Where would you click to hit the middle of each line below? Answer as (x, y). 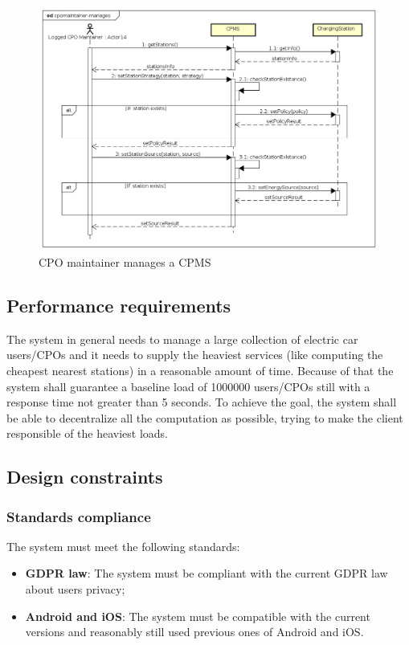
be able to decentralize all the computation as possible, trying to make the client (205, 417)
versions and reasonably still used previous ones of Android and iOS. (194, 632)
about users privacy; (75, 589)
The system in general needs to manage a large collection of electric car (182, 339)
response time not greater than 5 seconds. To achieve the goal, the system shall (202, 402)
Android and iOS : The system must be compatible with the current (198, 616)
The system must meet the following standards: (123, 546)
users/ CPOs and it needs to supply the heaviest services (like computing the (195, 355)
